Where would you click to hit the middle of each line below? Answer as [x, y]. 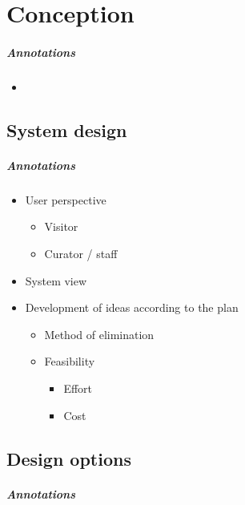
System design [67, 129]
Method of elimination [99, 334]
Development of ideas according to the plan [132, 307]
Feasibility [70, 361]
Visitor [61, 226]
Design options [69, 458]
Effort [78, 388]
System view [56, 280]
